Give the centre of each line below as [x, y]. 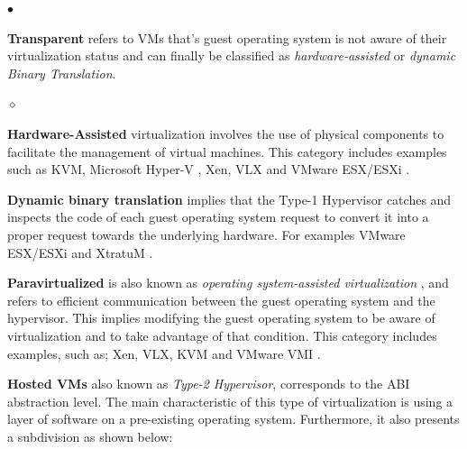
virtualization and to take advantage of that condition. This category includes [222, 335]
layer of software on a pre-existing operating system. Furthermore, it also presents [233, 419]
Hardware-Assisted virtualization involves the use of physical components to [226, 133]
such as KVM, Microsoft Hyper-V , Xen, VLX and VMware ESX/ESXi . [209, 169]
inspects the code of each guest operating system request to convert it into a [218, 217]
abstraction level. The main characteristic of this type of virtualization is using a [230, 401]
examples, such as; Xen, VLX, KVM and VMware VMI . [164, 353]
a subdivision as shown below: [90, 436]
